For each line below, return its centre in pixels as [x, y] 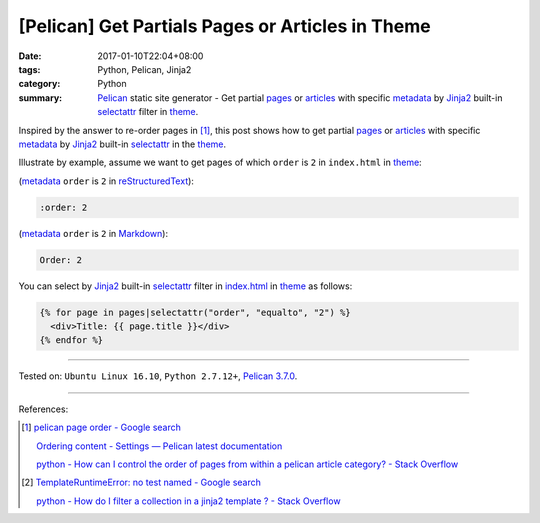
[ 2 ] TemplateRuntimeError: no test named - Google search [141, 482]
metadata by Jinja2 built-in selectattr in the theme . [122, 144]
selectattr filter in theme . [148, 112]
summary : [40, 97]
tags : [29, 69]
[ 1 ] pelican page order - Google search [101, 427]
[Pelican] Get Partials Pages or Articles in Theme [224, 26]
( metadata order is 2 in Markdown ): [93, 233]
